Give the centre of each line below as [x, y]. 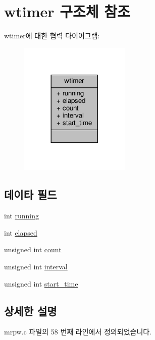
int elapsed [21, 232]
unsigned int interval [36, 267]
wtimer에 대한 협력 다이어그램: [52, 36]
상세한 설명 [31, 310]
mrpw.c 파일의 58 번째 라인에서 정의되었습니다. [78, 332]
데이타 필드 [31, 194]
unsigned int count [33, 249]
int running [21, 216]
